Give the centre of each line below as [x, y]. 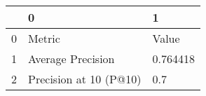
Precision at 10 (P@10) [85, 79]
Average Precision [71, 59]
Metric [44, 38]
